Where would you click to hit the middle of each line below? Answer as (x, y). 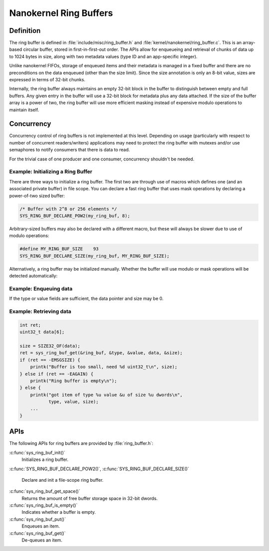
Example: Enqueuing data (41, 288)
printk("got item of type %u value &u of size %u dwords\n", (106, 395)
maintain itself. (24, 110)
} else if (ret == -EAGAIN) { (57, 374)
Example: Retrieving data (40, 311)
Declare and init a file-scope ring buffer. (63, 480)
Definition (25, 31)
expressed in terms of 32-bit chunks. (47, 80)
